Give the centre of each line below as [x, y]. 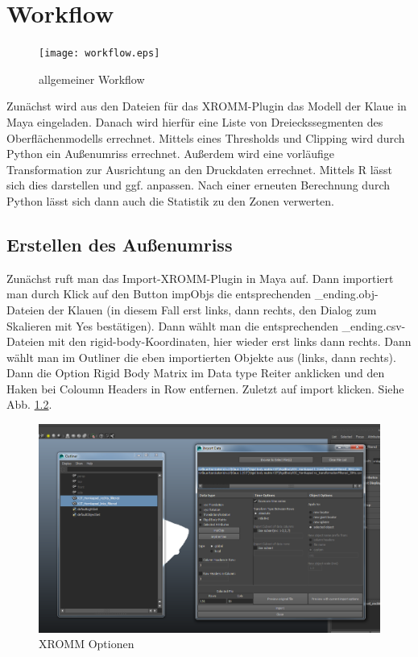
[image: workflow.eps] [99, 54]
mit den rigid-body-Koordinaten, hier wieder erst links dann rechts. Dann [230, 341]
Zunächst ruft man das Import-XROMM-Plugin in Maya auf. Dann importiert [200, 278]
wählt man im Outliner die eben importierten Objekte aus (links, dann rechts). [201, 357]
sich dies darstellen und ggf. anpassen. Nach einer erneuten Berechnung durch [198, 185]
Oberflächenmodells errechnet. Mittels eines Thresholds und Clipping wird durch [206, 137]
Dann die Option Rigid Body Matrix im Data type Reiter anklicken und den [196, 373]
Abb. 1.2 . [29, 404]
